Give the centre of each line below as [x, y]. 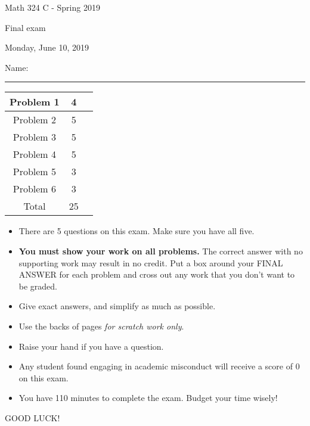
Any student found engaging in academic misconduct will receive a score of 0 [159, 366]
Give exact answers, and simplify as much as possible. [117, 306]
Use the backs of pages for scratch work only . [101, 326]
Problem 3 [35, 137]
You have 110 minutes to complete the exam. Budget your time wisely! [148, 398]
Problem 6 [35, 189]
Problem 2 [35, 120]
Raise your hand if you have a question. [91, 346]
